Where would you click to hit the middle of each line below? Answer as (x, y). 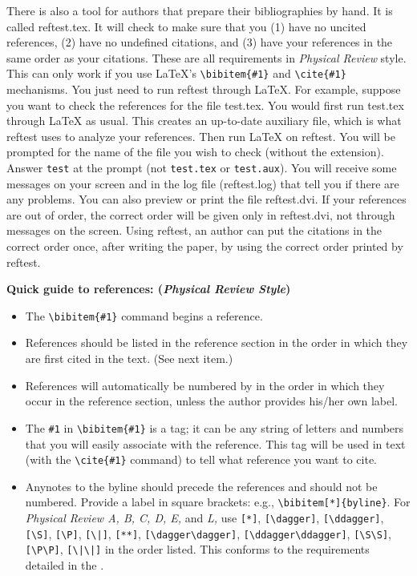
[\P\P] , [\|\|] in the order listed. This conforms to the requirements (197, 549)
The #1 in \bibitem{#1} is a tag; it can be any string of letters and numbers (215, 427)
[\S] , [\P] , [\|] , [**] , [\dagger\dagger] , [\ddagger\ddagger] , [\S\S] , (208, 533)
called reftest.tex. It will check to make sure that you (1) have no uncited (186, 26)
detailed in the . (65, 564)
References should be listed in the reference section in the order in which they (217, 342)
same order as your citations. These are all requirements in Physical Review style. (206, 57)
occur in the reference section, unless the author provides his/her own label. (211, 401)
